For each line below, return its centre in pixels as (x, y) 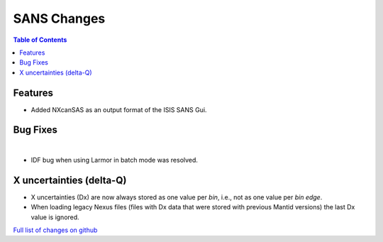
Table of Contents (40, 40)
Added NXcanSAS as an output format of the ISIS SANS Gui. (119, 109)
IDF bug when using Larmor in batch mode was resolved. (115, 160)
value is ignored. (55, 217)
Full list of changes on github (55, 230)
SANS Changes (59, 18)
